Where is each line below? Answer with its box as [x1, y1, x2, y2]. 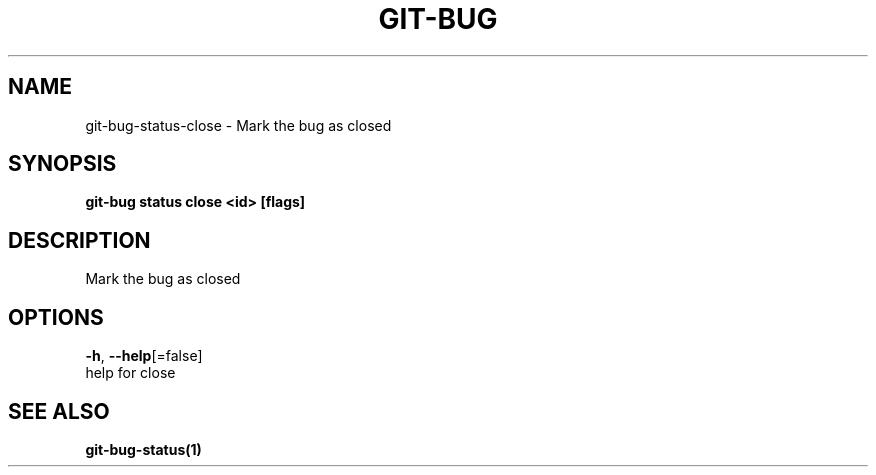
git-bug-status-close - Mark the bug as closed [85, 116, 392, 134]
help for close [85, 364, 176, 382]
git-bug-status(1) [85, 440, 202, 458]
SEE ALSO [8, 398, 110, 424]
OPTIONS [8, 304, 104, 330]
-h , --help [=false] [85, 347, 203, 365]
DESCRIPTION [8, 227, 151, 253]
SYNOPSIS [8, 151, 117, 177]
